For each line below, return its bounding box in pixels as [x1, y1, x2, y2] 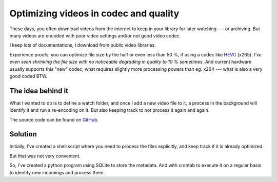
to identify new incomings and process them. [9, 169, 105, 175]
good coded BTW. [9, 73, 48, 79]
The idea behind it [9, 86, 69, 95]
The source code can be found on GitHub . [9, 116, 99, 123]
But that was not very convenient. [9, 153, 81, 159]
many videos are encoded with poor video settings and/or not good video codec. [9, 32, 181, 38]
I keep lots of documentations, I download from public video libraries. [9, 42, 156, 48]
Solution [9, 130, 37, 138]
